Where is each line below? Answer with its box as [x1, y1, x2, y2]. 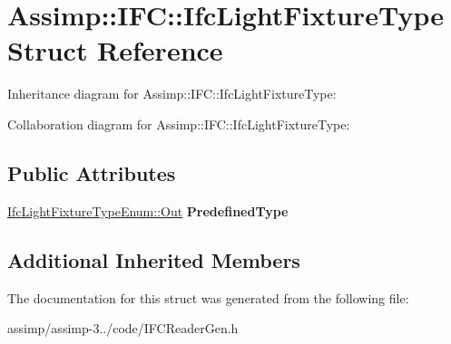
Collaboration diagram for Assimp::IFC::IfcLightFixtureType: [7, 114, 350, 133]
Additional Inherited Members [7, 245, 300, 273]
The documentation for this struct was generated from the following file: [7, 288, 409, 307]
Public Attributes [7, 158, 176, 186]
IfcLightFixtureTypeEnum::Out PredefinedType [7, 201, 289, 220]
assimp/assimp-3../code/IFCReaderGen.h [7, 319, 239, 338]
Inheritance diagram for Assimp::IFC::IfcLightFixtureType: [7, 84, 337, 103]
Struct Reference [7, 32, 223, 69]
